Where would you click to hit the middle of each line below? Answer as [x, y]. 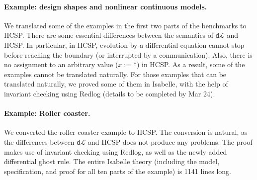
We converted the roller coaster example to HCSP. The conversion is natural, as [126, 132]
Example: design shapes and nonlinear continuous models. [106, 6]
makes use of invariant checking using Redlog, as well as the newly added [116, 151]
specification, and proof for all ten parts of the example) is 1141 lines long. [118, 171]
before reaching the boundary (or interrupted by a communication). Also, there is [128, 54]
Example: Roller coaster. [47, 113]
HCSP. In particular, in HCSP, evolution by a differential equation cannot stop [124, 45]
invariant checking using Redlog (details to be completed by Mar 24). [110, 93]
